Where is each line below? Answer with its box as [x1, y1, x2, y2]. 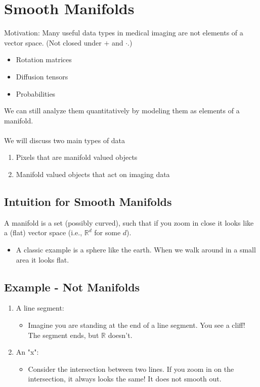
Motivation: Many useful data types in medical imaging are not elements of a [4, 27, 243, 38]
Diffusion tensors [16, 71, 68, 81]
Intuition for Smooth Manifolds [4, 194, 172, 209]
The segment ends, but [28, 329, 99, 340]
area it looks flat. [16, 254, 69, 265]
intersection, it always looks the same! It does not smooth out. [28, 373, 222, 384]
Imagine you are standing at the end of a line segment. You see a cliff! [28, 320, 245, 330]
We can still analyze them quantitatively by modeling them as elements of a [4, 105, 240, 116]
